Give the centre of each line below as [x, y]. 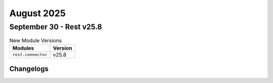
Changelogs [29, 69]
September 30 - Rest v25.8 [56, 27]
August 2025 [37, 13]
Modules [23, 48]
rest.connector [30, 55]
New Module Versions [36, 40]
